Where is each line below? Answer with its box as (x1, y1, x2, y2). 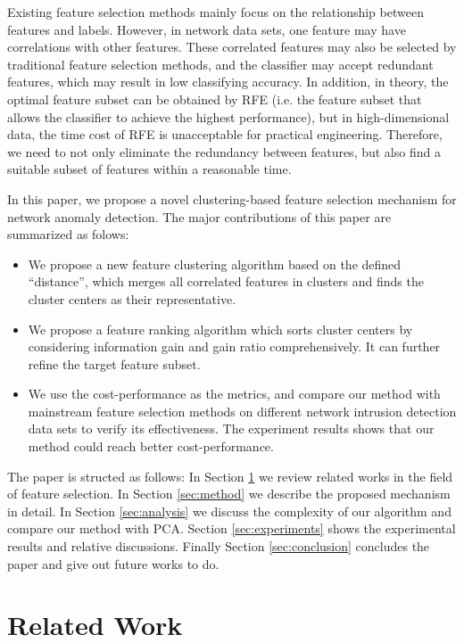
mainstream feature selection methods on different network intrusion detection (28, 401, 457, 420)
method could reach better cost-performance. (28, 437, 274, 456)
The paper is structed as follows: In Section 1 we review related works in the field (7, 466, 453, 485)
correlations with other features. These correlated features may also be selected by (7, 37, 457, 56)
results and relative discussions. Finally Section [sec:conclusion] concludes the (7, 537, 430, 556)
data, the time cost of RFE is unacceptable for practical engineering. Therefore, (7, 125, 443, 144)
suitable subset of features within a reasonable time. (7, 160, 292, 178)
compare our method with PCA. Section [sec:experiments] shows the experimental (7, 519, 456, 538)
